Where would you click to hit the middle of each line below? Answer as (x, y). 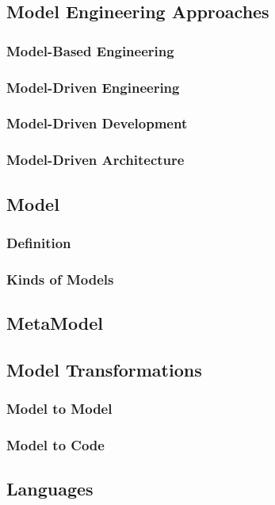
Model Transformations (104, 369)
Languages (50, 489)
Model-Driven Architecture (95, 160)
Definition (39, 242)
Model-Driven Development (97, 123)
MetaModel (55, 323)
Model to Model (59, 409)
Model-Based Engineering (90, 50)
